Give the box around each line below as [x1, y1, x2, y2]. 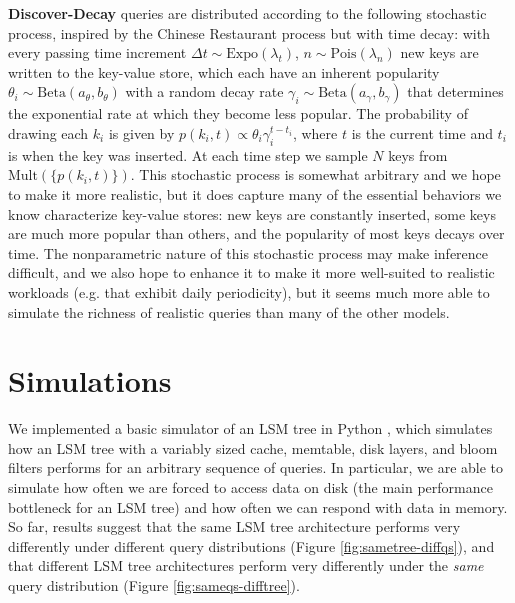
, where [292, 122, 338, 143]
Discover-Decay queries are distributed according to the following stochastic [8, 3, 487, 23]
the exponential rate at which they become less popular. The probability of [8, 103, 468, 124]
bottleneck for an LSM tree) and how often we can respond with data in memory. [8, 496, 508, 517]
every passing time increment [8, 42, 187, 63]
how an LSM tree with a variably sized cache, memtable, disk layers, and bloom [8, 437, 498, 458]
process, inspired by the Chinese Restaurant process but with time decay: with [8, 22, 490, 43]
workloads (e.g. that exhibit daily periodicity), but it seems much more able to [8, 281, 490, 302]
